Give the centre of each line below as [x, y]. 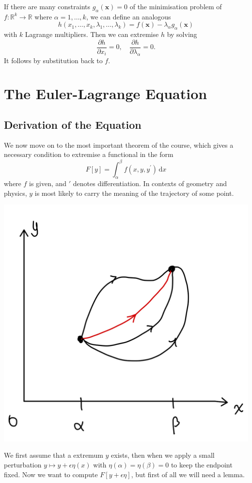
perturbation [23, 464]
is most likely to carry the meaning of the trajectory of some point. [134, 193]
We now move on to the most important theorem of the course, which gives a [119, 145]
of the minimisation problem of [176, 6]
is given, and [48, 183]
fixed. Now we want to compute [51, 474]
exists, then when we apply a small [163, 455]
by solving [182, 34]
